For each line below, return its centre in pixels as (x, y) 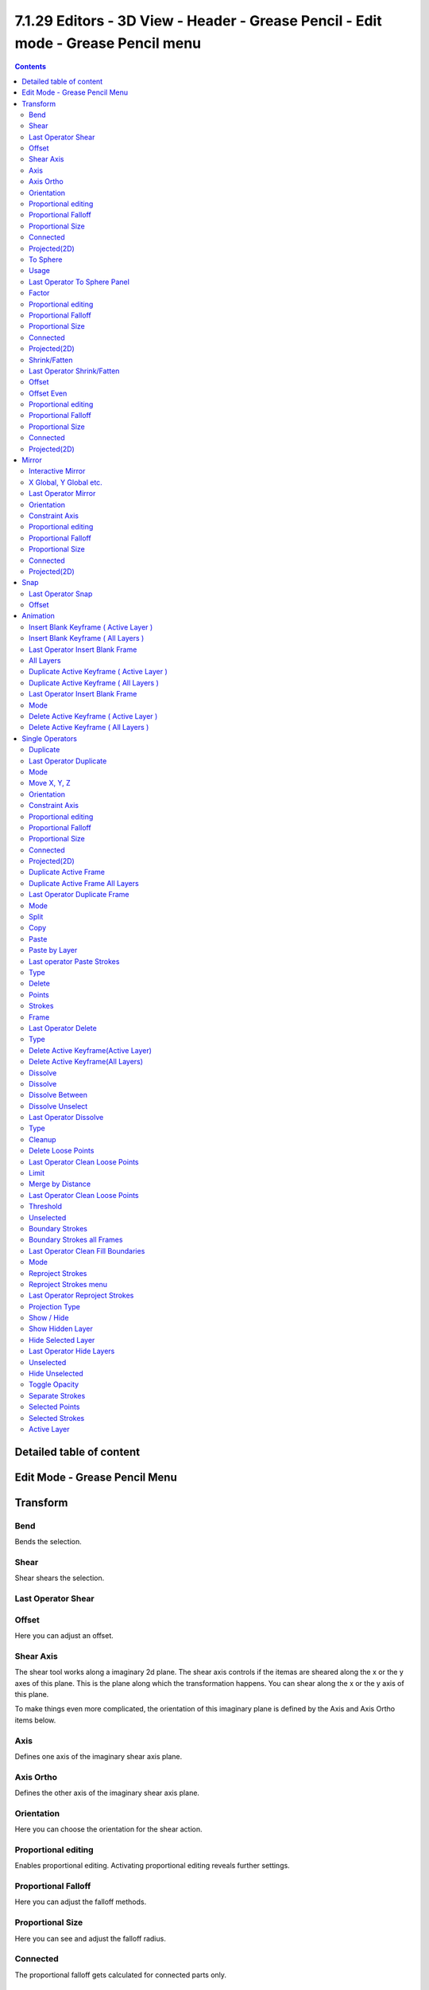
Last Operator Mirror (62, 494)
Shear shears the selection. (60, 1578)
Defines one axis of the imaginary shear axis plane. (99, 1756)
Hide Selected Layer (62, 1340)
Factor (39, 293)
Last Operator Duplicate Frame (79, 895)
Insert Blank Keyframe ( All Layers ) (87, 638)
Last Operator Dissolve (66, 1118)
